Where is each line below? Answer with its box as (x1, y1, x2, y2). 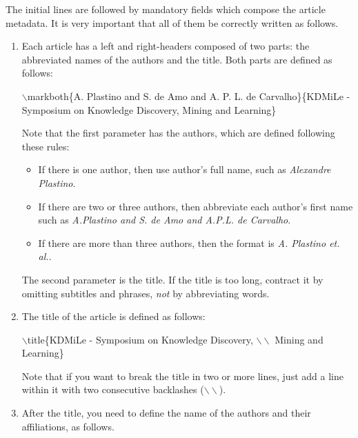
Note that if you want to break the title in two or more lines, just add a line (21, 368, 344, 383)
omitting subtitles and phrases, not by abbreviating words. (21, 286, 270, 300)
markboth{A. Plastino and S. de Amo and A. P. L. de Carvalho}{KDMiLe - (27, 88, 350, 103)
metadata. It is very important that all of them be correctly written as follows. (6, 15, 339, 30)
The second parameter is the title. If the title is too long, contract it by (21, 272, 324, 286)
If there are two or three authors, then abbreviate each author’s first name (38, 199, 353, 213)
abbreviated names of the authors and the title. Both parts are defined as (21, 52, 332, 66)
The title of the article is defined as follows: (21, 309, 206, 323)
